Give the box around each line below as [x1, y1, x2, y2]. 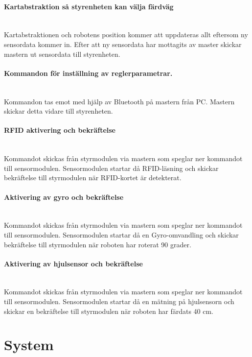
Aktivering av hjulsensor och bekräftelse [4, 258, 143, 268]
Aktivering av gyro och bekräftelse [4, 191, 124, 202]
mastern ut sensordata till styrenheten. [4, 48, 120, 59]
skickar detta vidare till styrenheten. [4, 106, 113, 116]
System [4, 334, 54, 355]
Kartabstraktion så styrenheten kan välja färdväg [4, 1, 174, 11]
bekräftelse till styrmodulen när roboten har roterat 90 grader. [4, 239, 191, 249]
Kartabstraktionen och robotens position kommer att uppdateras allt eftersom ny [4, 29, 248, 40]
